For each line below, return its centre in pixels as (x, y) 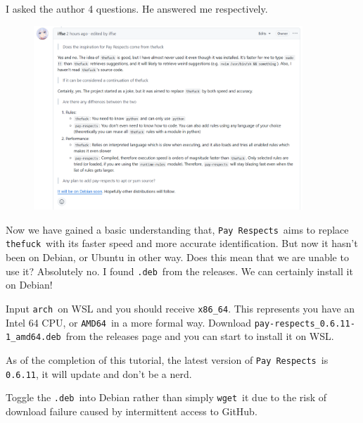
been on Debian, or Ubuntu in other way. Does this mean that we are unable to (177, 257)
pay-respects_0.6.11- (305, 323)
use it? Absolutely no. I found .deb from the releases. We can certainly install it (179, 271)
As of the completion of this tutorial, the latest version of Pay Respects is (167, 359)
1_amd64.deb (33, 337)
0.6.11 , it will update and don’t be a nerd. (99, 373)
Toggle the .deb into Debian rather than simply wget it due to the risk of (166, 397)
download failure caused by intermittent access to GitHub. (132, 411)
